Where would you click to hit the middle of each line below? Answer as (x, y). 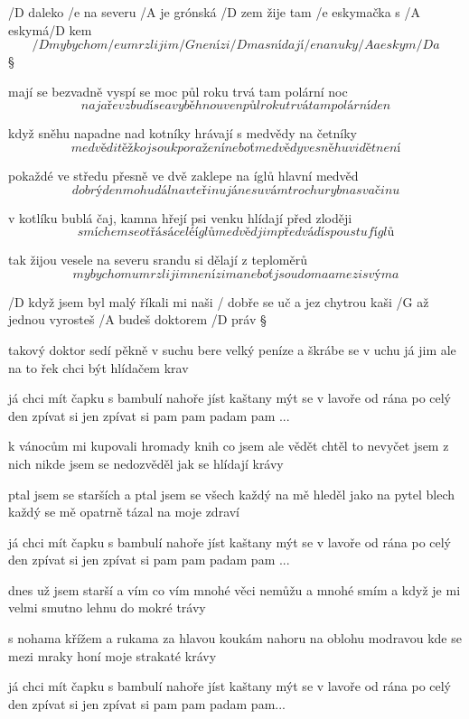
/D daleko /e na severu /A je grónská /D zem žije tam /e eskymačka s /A (215, 12)
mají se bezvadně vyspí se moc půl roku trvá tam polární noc (178, 91)
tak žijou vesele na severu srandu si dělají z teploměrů (158, 260)
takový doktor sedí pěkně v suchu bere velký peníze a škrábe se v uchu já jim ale (232, 349)
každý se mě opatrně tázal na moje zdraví (124, 512)
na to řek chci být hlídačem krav (98, 367)
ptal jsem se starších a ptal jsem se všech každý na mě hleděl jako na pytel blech (231, 494)
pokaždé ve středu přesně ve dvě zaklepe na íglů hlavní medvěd (183, 175)
